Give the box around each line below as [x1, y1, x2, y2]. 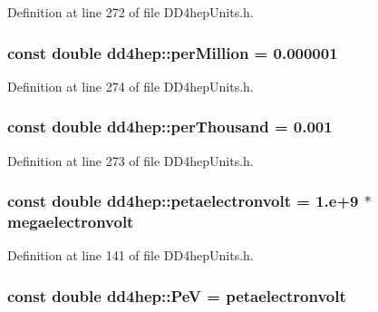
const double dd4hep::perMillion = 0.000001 [7, 41, 338, 63]
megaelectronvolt [7, 210, 134, 233]
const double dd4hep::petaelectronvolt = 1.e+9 [7, 190, 359, 212]
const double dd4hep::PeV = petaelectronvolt [7, 284, 346, 307]
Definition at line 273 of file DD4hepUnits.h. [7, 151, 254, 170]
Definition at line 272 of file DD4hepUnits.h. [7, 3, 254, 21]
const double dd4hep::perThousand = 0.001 [7, 115, 333, 138]
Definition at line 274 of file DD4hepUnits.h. [7, 76, 254, 95]
